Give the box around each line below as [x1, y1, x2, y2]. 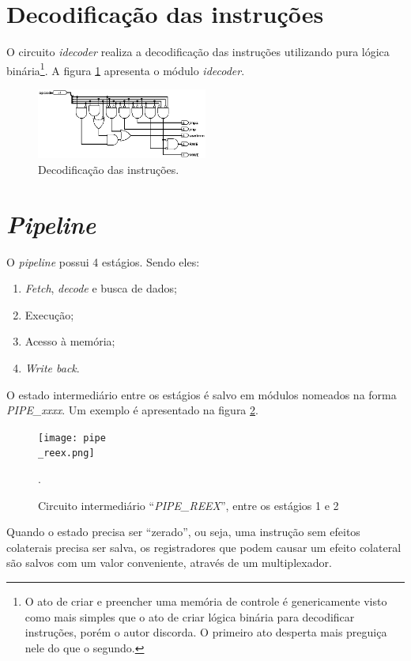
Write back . [25, 360, 80, 376]
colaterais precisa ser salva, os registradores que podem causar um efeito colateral [6, 538, 402, 555]
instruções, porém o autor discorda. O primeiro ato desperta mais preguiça [25, 624, 387, 640]
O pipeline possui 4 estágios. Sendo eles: [6, 253, 200, 270]
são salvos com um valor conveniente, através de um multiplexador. [6, 554, 332, 571]
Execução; [25, 306, 74, 323]
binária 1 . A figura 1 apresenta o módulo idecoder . [6, 59, 245, 78]
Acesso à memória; [25, 333, 115, 349]
